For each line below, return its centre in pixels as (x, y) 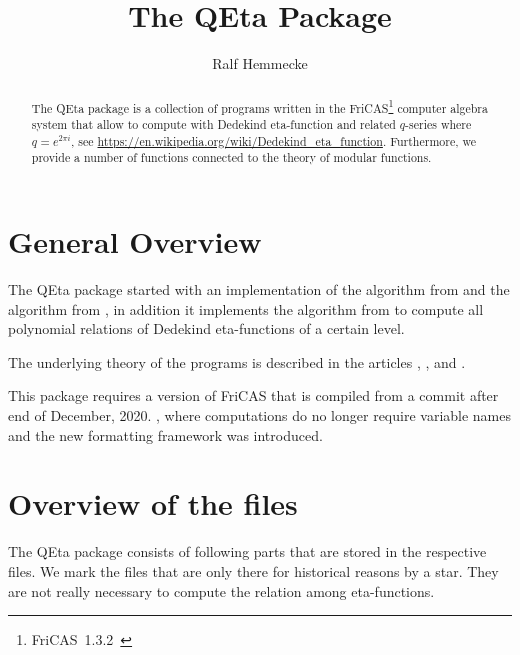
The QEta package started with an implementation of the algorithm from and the (259, 289)
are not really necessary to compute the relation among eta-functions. (221, 590)
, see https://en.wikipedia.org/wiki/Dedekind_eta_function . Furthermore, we (273, 140)
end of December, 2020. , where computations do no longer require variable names (260, 415)
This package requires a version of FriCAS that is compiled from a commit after (253, 395)
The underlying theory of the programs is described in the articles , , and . (237, 361)
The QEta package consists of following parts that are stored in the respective (247, 551)
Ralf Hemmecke (260, 63)
